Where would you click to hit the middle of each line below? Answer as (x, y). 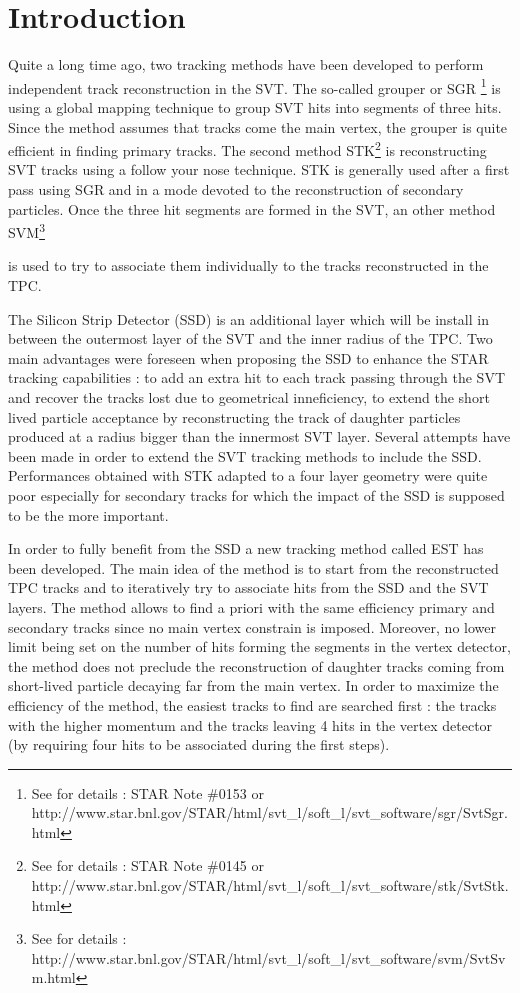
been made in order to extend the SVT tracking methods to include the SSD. (245, 455)
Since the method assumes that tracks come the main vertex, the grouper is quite (258, 126)
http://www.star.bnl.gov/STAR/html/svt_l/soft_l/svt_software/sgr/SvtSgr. (269, 812)
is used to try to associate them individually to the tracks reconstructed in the (248, 265)
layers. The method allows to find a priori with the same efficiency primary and (251, 606)
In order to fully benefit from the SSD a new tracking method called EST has (246, 548)
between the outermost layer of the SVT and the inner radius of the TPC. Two (250, 338)
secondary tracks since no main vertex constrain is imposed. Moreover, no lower (252, 626)
